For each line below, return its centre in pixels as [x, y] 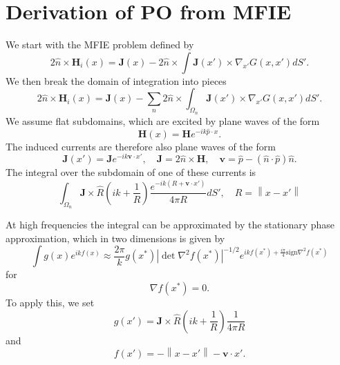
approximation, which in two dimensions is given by [115, 238]
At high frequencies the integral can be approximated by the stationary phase [170, 225]
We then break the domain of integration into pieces [116, 80]
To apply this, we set [50, 302]
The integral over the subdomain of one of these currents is [131, 172]
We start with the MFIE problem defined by [100, 45]
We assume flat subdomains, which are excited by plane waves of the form [163, 120]
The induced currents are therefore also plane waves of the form [141, 146]
